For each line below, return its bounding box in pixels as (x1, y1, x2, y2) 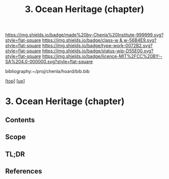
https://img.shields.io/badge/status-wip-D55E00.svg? (42, 48, 154, 54)
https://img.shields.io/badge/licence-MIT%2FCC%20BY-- (42, 53, 162, 59)
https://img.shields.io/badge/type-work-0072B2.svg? (42, 43, 153, 49)
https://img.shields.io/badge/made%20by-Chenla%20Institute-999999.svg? (5, 32, 164, 38)
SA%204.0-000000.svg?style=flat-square (5, 59, 93, 65)
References (5, 167, 42, 175)
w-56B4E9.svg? (123, 37, 157, 43)
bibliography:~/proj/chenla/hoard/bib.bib (5, 68, 90, 74)
